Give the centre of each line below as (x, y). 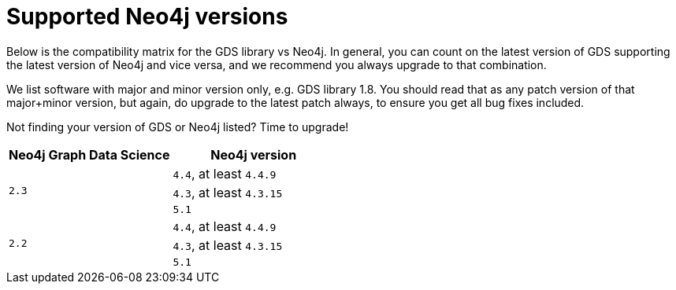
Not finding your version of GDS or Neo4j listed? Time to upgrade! (178, 127)
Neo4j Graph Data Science (89, 154)
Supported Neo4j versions (147, 17)
